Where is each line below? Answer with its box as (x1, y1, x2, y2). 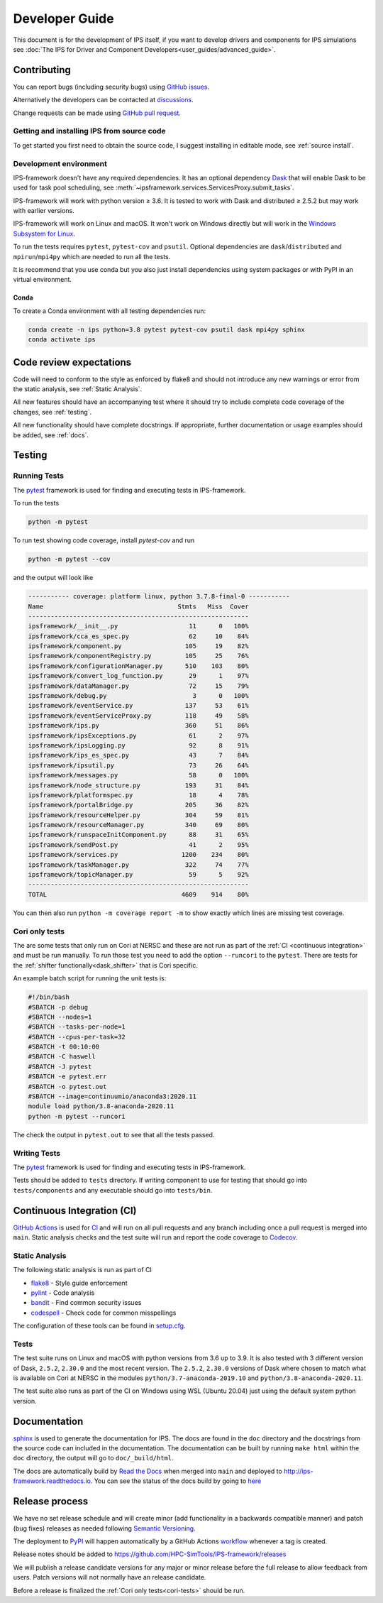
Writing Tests (13, 1148, 60, 1158)
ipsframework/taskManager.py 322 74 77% (28, 860, 249, 869)
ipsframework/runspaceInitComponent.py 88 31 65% (28, 831, 249, 839)
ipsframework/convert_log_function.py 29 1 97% (28, 672, 249, 680)
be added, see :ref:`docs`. (13, 430, 89, 439)
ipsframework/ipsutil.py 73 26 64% (28, 761, 249, 770)
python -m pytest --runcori (28, 1112, 126, 1120)
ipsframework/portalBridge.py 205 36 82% (28, 801, 249, 809)
